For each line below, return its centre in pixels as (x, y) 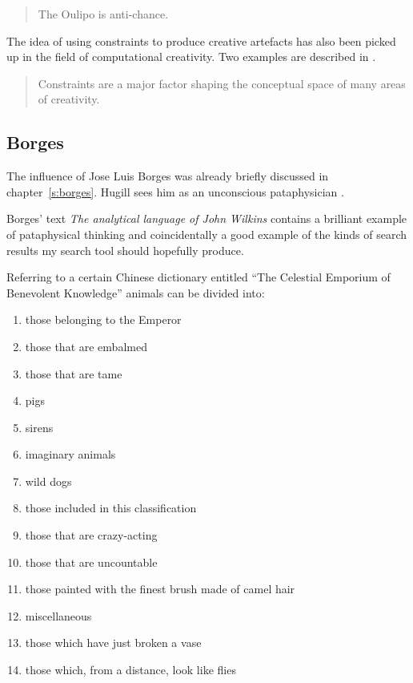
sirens (39, 427)
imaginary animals (70, 454)
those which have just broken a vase (113, 643)
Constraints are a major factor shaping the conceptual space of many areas (222, 83)
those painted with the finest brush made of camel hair (160, 589)
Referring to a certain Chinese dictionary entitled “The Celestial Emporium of (198, 277)
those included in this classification (111, 508)
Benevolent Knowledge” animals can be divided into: (136, 292)
